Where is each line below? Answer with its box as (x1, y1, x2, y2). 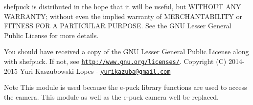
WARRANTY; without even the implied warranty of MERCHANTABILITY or (4, 11, 243, 21)
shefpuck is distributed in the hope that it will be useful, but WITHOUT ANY (4, 1, 241, 11)
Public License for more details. (4, 30, 99, 40)
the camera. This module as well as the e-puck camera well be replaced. (4, 91, 219, 102)
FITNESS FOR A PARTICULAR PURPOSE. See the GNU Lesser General (4, 21, 231, 31)
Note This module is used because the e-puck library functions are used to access (4, 82, 247, 92)
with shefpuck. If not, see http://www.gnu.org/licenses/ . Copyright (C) (4, 56, 227, 66)
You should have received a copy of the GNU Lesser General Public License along (4, 46, 249, 57)
